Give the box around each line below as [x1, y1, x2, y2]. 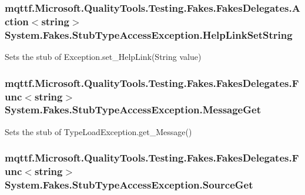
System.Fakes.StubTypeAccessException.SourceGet [5, 177, 253, 192]
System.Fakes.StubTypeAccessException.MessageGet [5, 102, 261, 117]
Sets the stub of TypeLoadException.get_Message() [5, 125, 192, 137]
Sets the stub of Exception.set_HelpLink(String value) [5, 51, 202, 63]
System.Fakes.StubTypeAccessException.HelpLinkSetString [5, 27, 293, 42]
